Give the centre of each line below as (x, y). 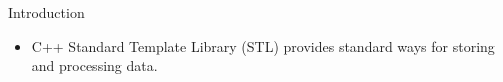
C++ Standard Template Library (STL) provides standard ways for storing (263, 45)
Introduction (46, 12)
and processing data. (94, 65)
